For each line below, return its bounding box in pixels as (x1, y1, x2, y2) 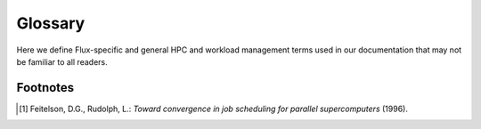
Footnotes (16, 80, 75, 95)
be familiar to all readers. (16, 56, 108, 67)
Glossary (16, 13, 86, 33)
